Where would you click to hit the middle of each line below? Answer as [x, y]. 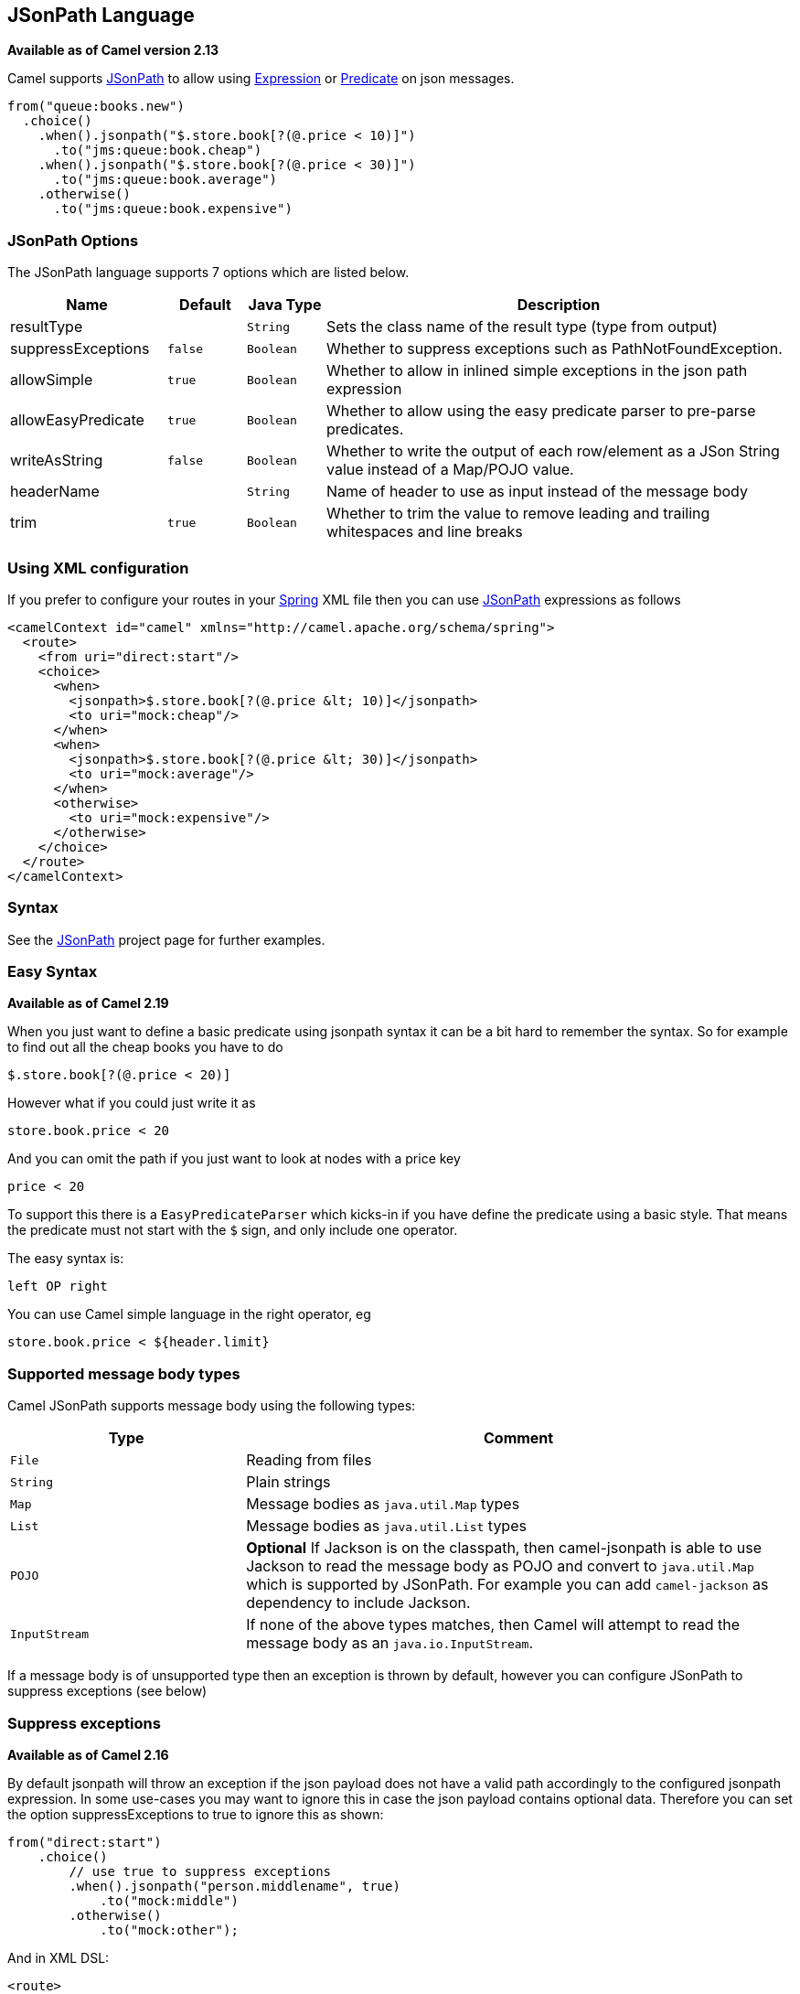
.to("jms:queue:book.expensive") [173, 209]
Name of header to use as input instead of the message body [537, 492]
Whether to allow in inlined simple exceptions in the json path [537, 371]
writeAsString [57, 461]
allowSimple [52, 380]
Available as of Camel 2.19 [88, 1003]
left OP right [58, 1286]
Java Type [285, 305]
